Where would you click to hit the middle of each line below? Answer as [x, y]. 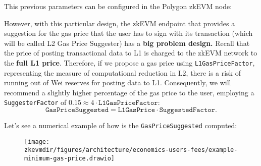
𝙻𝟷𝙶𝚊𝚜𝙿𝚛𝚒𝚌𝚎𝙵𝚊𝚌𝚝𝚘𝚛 [128, 103]
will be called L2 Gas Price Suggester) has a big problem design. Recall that [127, 43]
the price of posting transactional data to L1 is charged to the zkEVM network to [131, 53]
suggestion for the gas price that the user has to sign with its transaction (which [128, 33]
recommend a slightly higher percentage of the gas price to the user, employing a [129, 92]
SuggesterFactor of [35, 102]
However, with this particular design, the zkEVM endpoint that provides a [120, 23]
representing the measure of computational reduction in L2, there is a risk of [122, 72]
